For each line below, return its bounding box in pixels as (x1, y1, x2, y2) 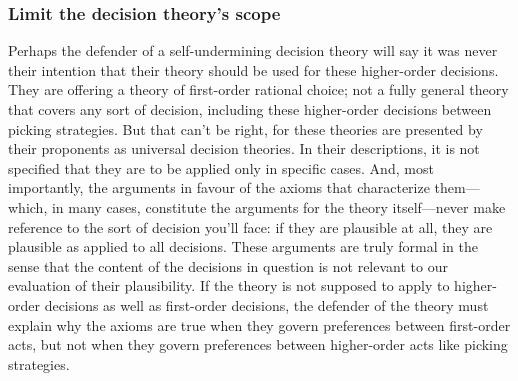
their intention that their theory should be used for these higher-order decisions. (8, 59, 499, 80)
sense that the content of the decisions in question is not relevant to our (8, 255, 448, 276)
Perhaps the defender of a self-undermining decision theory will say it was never (8, 40, 498, 61)
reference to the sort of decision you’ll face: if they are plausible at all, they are (8, 216, 493, 237)
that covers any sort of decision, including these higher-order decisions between (8, 99, 492, 119)
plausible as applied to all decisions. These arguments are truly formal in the (8, 236, 479, 257)
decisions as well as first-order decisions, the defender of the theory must (44, 294, 489, 315)
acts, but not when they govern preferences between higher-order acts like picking (8, 334, 508, 355)
